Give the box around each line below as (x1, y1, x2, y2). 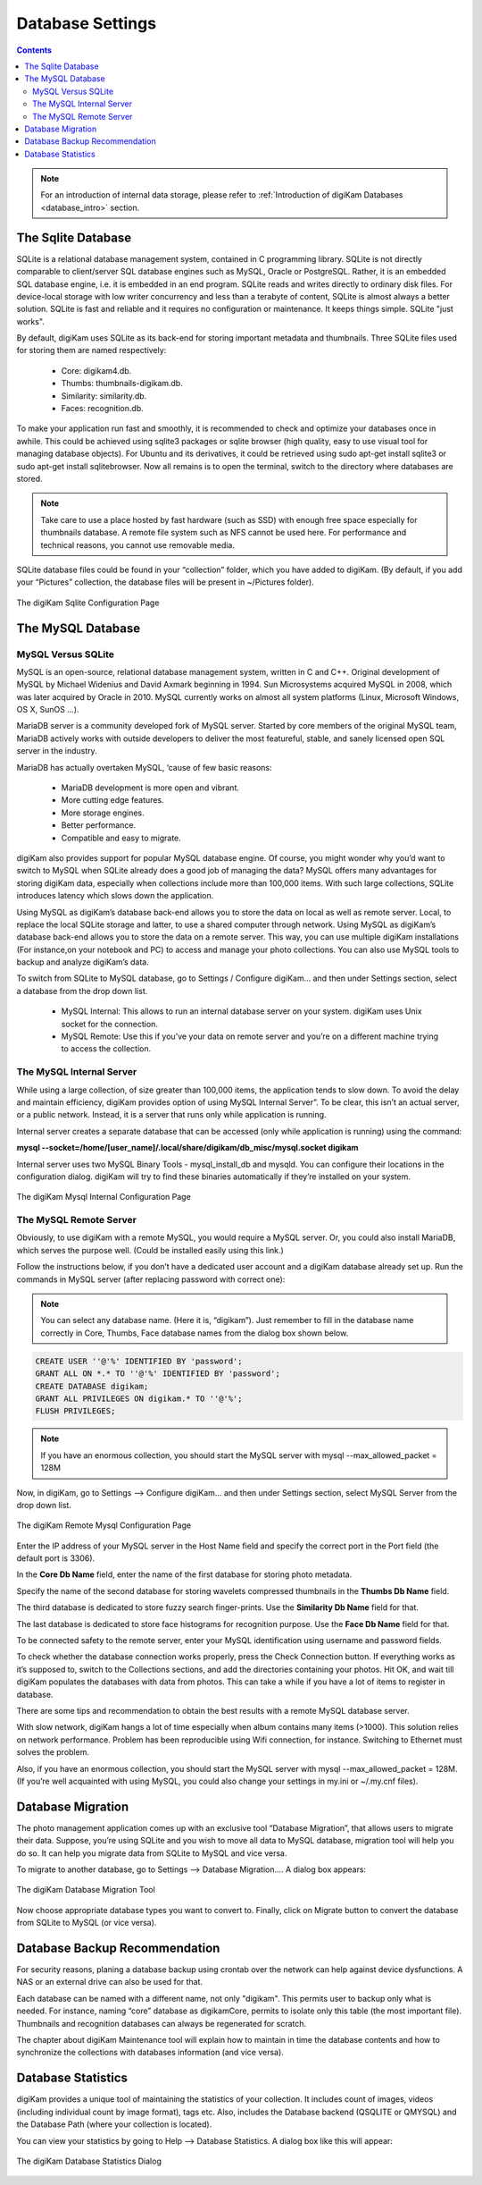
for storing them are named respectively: (16, 345, 167, 356)
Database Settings (16, 13, 156, 33)
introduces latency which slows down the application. (16, 890, 214, 901)
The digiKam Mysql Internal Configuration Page (16, 1192, 191, 1202)
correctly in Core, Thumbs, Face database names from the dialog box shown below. (40, 1328, 349, 1338)
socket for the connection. (61, 1018, 158, 1029)
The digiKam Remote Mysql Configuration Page (16, 1520, 192, 1531)
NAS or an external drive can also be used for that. (16, 1977, 204, 1987)
